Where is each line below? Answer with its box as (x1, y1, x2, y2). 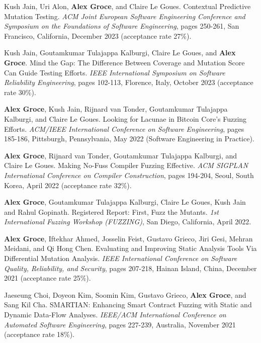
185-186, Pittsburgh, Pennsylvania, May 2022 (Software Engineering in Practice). (4, 133, 254, 144)
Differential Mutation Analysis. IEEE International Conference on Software (4, 253, 237, 264)
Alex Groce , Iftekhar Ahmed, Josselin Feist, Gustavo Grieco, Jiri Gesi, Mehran (4, 233, 253, 243)
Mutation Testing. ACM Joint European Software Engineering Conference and (4, 11, 245, 21)
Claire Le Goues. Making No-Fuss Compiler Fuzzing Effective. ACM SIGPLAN (4, 160, 248, 170)
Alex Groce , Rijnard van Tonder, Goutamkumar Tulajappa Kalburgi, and (4, 150, 237, 160)
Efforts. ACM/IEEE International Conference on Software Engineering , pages (4, 123, 244, 134)
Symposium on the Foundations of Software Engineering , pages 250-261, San (4, 21, 239, 31)
